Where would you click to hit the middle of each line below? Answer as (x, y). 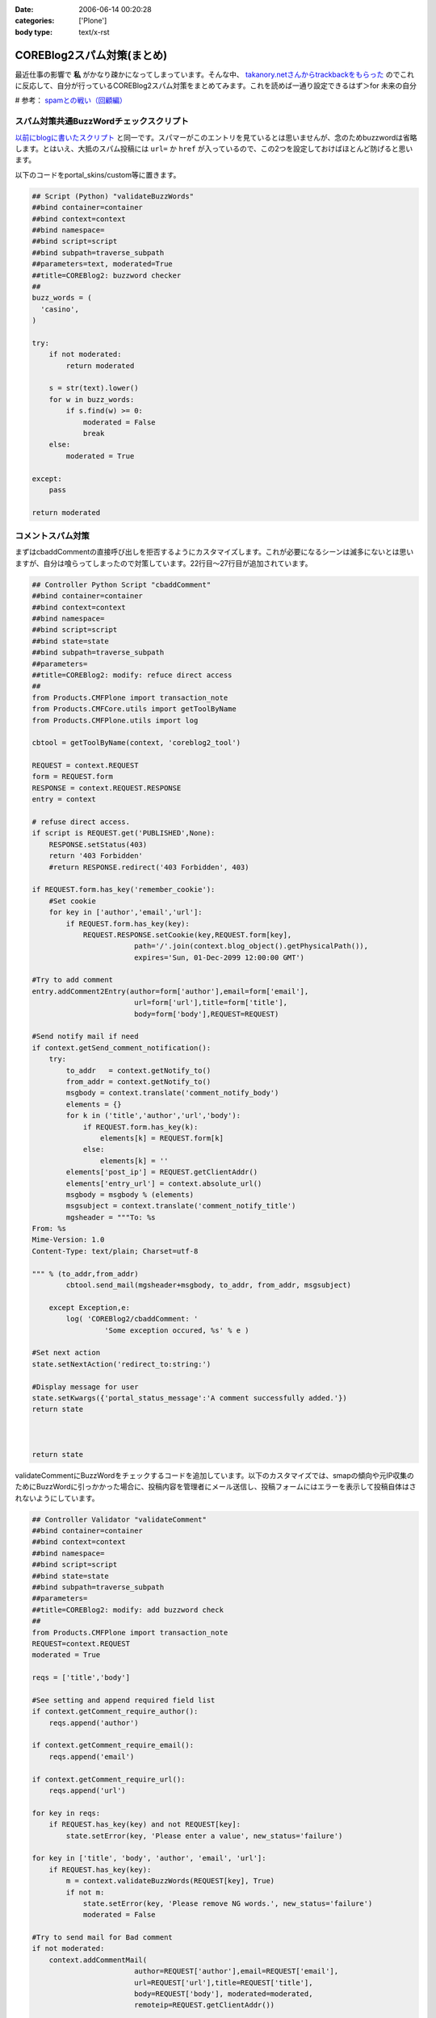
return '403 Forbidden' (96, 856)
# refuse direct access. (81, 822)
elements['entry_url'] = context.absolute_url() (164, 1183)
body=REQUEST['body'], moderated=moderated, (223, 1994)
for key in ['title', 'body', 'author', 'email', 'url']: (149, 1858)
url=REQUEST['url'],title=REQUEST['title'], (223, 1982)
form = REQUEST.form (72, 777)
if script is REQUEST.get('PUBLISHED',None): (124, 833)
